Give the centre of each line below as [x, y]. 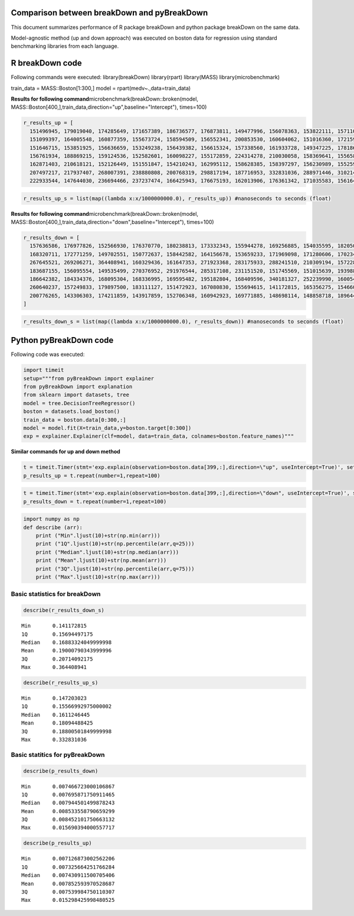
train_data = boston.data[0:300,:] [75, 420]
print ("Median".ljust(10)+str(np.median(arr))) [107, 552]
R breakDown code [46, 63]
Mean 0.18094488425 [57, 723]
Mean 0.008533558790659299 [68, 811]
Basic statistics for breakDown [56, 594]
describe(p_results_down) [61, 771]
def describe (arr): [53, 527]
